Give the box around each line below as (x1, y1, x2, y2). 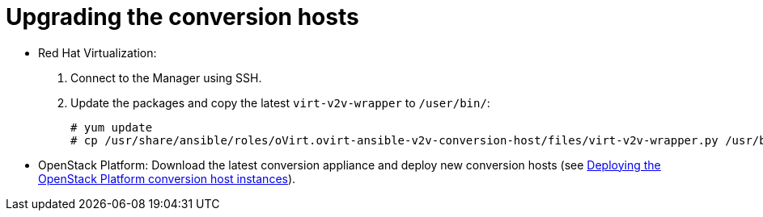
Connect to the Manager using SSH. (70, 70, 262, 85)
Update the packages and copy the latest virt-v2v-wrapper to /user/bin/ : (70, 95, 490, 110)
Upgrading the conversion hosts (6, 3, 359, 31)
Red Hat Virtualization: (38, 45, 157, 60)
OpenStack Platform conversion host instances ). (38, 171, 296, 186)
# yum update (70, 120, 153, 134)
